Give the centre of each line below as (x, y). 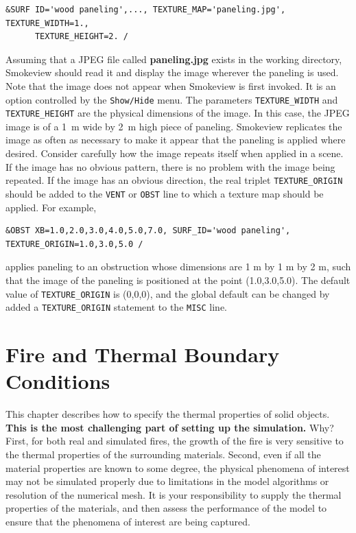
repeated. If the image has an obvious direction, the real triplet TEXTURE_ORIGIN (174, 180)
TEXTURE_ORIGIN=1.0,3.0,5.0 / (74, 244)
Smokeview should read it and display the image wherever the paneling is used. (172, 72)
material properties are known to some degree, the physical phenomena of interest (178, 467)
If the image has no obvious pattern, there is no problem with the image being (170, 166)
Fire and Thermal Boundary (143, 354)
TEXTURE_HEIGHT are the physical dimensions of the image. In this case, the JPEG (178, 113)
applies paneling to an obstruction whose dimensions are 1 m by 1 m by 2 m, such (178, 266)
